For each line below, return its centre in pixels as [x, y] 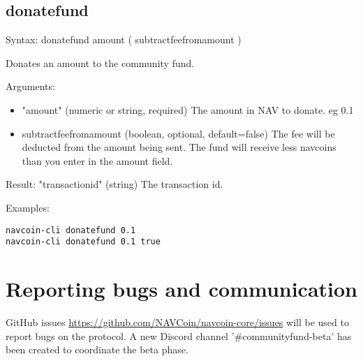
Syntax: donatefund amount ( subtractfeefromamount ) [124, 39]
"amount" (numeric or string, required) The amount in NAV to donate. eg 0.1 [188, 109]
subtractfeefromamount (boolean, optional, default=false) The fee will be [178, 133]
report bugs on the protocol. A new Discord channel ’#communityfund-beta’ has [179, 336]
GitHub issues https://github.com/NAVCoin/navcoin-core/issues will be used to [177, 322]
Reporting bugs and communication [182, 289]
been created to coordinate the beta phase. [97, 349]
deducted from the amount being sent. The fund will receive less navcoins [179, 147]
